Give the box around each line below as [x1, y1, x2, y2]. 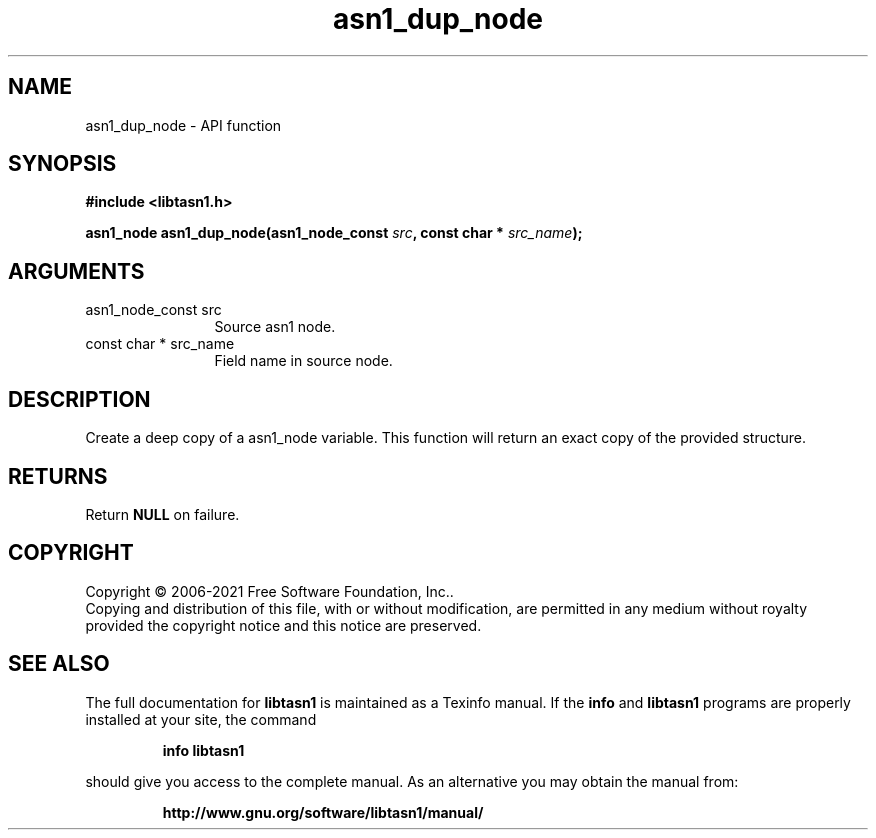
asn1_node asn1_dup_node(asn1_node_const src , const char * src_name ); [85, 224, 583, 242]
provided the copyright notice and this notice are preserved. [85, 616, 482, 634]
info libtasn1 [162, 741, 245, 759]
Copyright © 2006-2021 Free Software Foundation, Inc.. [85, 582, 454, 600]
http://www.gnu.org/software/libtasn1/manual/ [162, 803, 484, 821]
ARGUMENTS [8, 258, 145, 284]
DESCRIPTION [8, 386, 151, 412]
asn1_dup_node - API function [85, 116, 282, 134]
